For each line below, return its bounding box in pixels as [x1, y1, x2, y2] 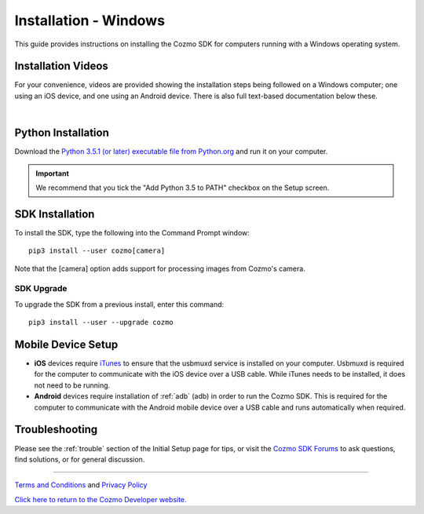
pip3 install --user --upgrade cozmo [28, 318, 174, 327]
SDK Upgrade [14, 283, 68, 294]
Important [35, 169, 70, 178]
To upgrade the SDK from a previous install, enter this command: [14, 299, 225, 309]
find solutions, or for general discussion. [14, 454, 145, 464]
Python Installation [14, 126, 109, 140]
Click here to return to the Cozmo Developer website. [14, 494, 188, 504]
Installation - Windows [14, 12, 165, 29]
